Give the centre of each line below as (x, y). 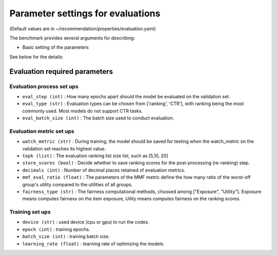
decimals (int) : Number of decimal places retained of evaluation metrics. (104, 170)
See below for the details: (36, 57)
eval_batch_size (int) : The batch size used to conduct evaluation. (98, 118)
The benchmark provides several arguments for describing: (72, 38)
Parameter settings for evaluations (85, 13)
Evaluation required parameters (61, 71)
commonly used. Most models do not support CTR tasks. (83, 111)
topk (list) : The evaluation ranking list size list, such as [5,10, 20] (95, 156)
